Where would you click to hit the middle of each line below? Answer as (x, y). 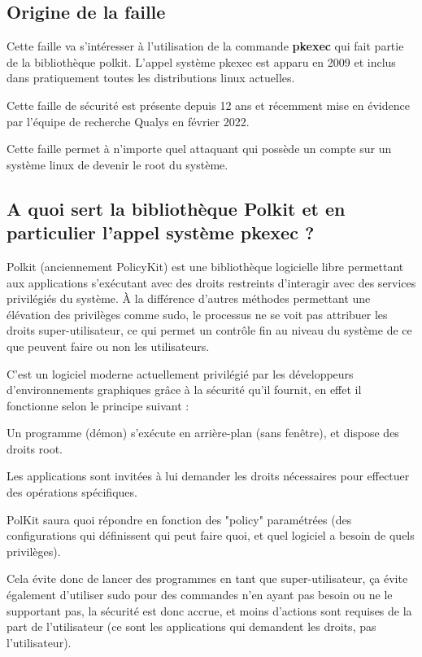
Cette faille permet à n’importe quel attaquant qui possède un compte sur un (199, 149)
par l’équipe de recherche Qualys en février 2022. (128, 121)
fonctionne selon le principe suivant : (98, 405)
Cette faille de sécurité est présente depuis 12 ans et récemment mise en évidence (208, 105)
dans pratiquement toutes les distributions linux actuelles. (151, 78)
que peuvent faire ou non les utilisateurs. (108, 346)
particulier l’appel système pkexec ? (161, 232)
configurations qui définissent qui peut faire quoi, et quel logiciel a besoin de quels (211, 535)
